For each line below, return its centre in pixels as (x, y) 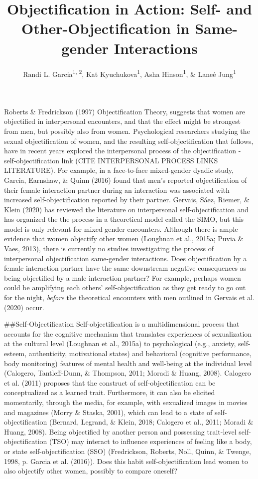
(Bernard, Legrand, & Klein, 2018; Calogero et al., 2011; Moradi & (151, 422)
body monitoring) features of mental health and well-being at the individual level (128, 363)
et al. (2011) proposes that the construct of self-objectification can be (110, 382)
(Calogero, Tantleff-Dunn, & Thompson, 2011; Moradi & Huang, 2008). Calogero (128, 373)
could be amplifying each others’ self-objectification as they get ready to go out (125, 287)
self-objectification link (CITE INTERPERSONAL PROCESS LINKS (111, 160)
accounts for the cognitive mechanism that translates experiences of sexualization (128, 333)
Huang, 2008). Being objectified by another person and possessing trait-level (120, 431)
